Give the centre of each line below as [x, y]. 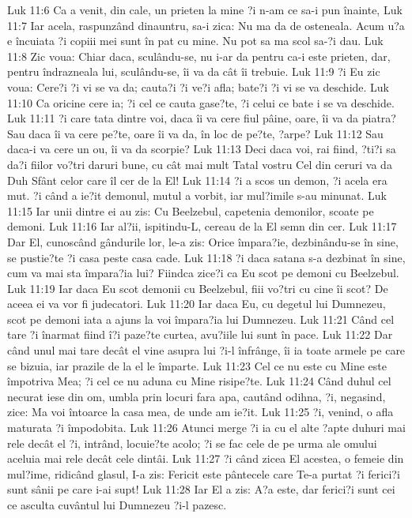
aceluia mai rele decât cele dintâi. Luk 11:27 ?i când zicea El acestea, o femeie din [206, 458]
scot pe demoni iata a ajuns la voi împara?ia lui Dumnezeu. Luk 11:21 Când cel [201, 319]
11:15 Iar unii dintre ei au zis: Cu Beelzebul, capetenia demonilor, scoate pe [191, 210]
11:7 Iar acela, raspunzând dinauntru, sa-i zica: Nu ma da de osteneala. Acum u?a [206, 25]
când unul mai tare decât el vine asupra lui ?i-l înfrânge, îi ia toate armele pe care [206, 350]
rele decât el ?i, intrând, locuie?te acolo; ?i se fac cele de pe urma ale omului [192, 443]
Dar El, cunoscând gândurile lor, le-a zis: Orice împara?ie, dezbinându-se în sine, [203, 241]
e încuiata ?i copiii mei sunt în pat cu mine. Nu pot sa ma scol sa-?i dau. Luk [195, 41]
